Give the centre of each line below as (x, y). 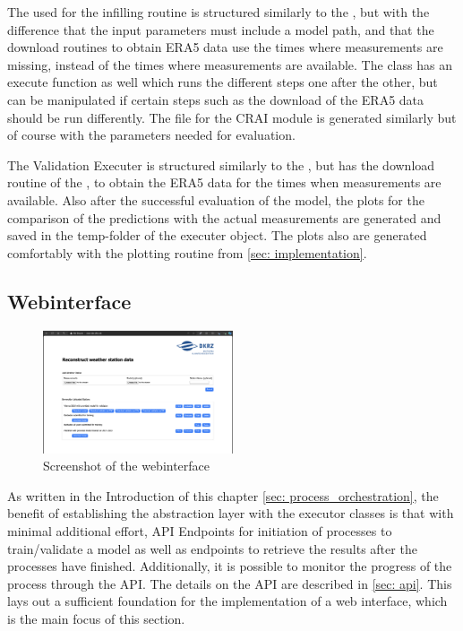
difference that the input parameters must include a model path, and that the (221, 29)
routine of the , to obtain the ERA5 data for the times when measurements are (224, 182)
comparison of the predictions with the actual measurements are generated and (224, 217)
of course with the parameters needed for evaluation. (151, 135)
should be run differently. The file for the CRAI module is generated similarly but (232, 117)
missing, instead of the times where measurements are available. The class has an (230, 64)
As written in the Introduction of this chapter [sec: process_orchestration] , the (223, 495)
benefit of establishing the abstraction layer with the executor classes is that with (231, 513)
